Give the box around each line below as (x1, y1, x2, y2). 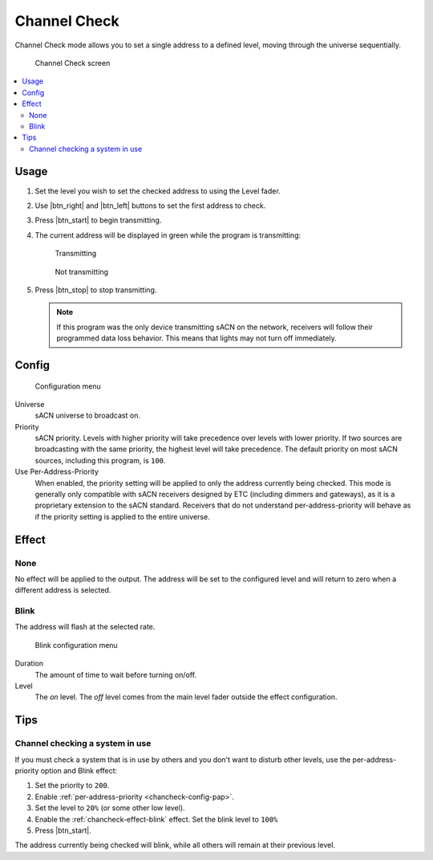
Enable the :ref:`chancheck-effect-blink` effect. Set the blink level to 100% (34, 814, 278, 824)
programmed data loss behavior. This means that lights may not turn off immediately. (56, 333, 337, 343)
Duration (14, 658, 44, 668)
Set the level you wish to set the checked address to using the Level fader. (34, 185, 281, 196)
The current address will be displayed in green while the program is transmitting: (34, 230, 301, 240)
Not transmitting (55, 267, 108, 276)
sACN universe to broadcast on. (34, 410, 140, 421)
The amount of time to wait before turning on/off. (34, 670, 196, 679)
